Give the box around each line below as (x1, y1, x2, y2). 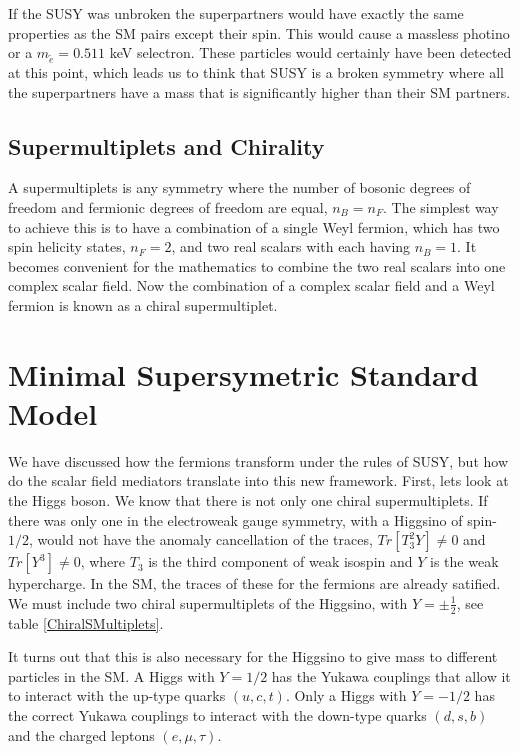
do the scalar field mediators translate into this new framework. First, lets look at (8, 470, 509, 491)
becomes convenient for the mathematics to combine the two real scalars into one (8, 255, 506, 276)
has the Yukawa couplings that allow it (271, 665, 511, 686)
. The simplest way (382, 196, 499, 217)
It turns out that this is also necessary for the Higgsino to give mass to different (8, 646, 498, 667)
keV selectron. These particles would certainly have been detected (109, 42, 512, 63)
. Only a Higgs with (285, 685, 407, 706)
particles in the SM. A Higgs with (8, 665, 215, 686)
